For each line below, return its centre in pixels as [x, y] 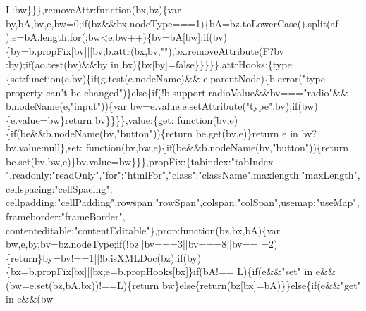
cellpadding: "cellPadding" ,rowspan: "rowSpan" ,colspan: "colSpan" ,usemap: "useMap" [181, 202]
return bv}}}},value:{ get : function [139, 119]
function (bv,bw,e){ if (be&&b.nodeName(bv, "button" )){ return [217, 147]
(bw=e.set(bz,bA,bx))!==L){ [69, 285]
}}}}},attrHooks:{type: [244, 64]
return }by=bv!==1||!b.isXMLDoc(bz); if [97, 257]
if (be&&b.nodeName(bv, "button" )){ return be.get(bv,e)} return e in [154, 133]
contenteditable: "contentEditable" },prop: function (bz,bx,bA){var [143, 230]
